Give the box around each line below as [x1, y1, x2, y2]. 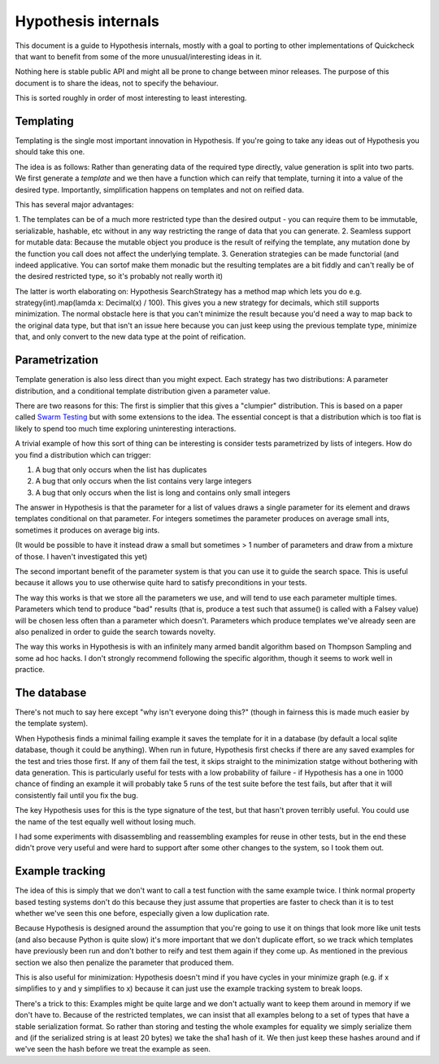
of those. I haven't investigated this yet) [15, 551, 148, 561]
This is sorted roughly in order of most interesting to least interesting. [15, 93, 247, 103]
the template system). [15, 719, 89, 728]
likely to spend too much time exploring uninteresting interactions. [15, 423, 237, 433]
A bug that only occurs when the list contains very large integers [35, 476, 252, 486]
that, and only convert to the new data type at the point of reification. [15, 332, 246, 341]
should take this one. [15, 147, 85, 157]
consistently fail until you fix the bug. [15, 790, 138, 800]
